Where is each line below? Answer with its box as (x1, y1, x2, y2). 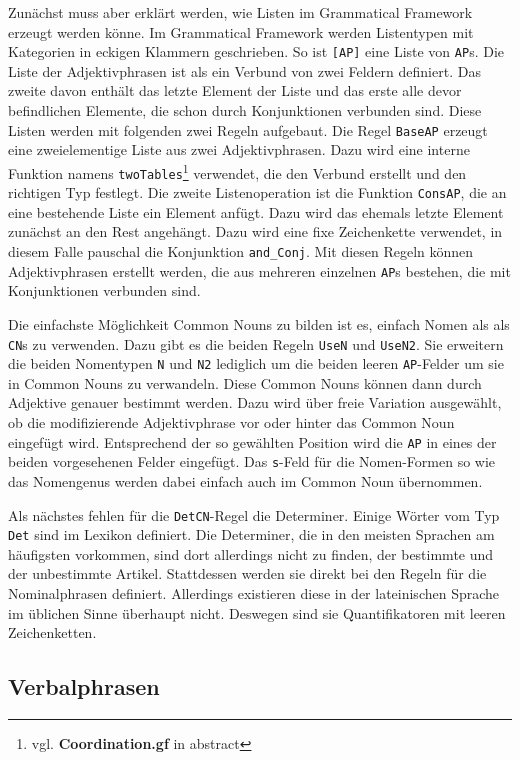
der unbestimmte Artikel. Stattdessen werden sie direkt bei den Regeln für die (8, 563, 487, 584)
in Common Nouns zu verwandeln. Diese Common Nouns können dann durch (8, 372, 482, 393)
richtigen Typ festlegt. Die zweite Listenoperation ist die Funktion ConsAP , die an (8, 182, 507, 203)
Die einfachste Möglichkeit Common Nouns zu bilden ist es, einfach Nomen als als (8, 313, 510, 334)
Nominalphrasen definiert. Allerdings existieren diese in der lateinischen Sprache (8, 583, 500, 604)
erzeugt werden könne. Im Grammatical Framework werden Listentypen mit (8, 21, 474, 42)
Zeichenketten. (8, 622, 97, 643)
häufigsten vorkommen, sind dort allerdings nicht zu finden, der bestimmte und (8, 543, 494, 564)
